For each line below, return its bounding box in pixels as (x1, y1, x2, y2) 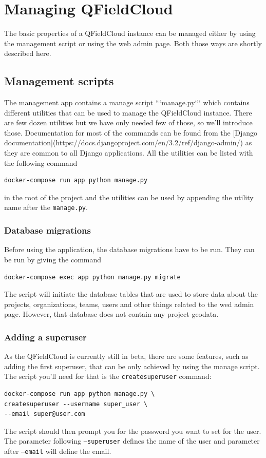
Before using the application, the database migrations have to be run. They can (4, 244, 255, 255)
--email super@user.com (4, 410, 85, 418)
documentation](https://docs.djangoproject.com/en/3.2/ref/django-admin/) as (4, 137, 252, 148)
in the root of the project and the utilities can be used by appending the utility (4, 192, 254, 202)
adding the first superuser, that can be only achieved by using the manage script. (4, 360, 260, 371)
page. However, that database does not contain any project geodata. (4, 309, 219, 319)
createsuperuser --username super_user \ (4, 400, 148, 408)
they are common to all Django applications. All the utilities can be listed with (4, 147, 253, 158)
